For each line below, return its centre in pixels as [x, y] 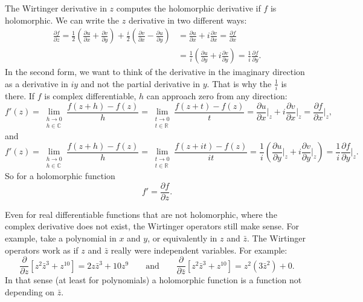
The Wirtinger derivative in [56, 8]
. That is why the [239, 83]
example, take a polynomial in [61, 238]
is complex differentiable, [90, 96]
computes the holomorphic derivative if [188, 8]
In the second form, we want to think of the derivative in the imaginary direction [155, 72]
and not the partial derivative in [140, 83]
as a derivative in [37, 83]
